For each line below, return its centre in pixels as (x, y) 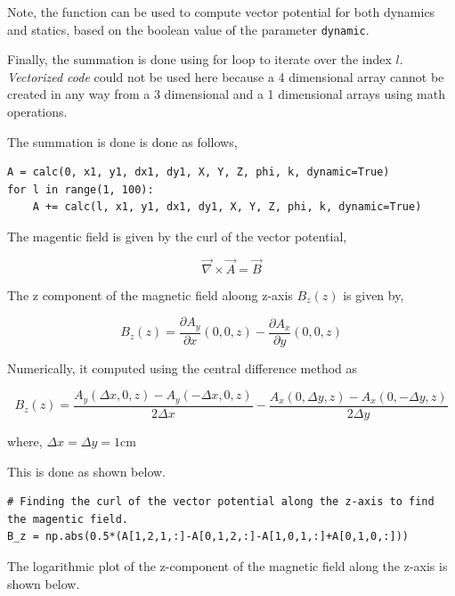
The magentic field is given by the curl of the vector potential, (177, 236)
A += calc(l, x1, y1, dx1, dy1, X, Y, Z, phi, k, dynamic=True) (227, 207)
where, (25, 441)
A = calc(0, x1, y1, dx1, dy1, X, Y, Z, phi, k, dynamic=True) (199, 172)
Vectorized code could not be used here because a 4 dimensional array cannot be (226, 76)
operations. (37, 112)
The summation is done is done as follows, (122, 141)
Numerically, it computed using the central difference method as (183, 367)
